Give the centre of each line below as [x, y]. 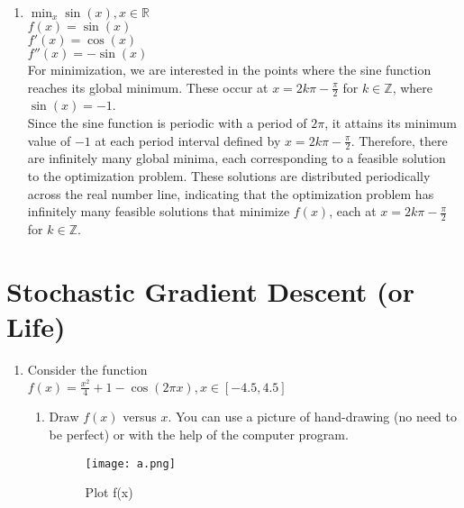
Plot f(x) [109, 492]
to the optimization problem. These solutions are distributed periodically [229, 176]
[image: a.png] [130, 463]
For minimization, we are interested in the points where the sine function [229, 69]
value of [49, 140]
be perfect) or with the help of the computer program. [199, 435]
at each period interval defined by [188, 140]
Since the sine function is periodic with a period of [167, 123]
